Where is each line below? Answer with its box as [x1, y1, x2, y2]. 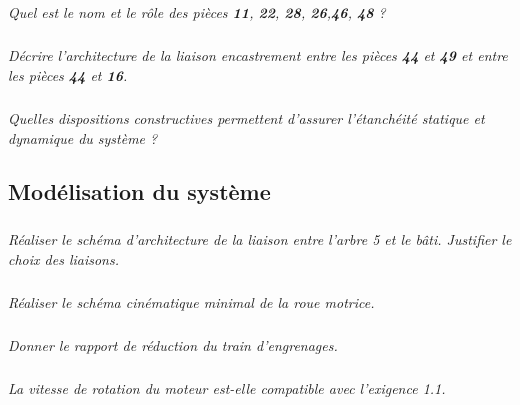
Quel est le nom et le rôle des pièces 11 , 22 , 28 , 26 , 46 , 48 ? [8, 2, 386, 23]
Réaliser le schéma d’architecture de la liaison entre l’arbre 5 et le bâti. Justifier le [8, 229, 512, 250]
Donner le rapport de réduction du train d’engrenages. [8, 334, 338, 355]
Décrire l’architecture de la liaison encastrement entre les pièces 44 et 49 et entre [8, 45, 508, 66]
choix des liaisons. [8, 248, 119, 269]
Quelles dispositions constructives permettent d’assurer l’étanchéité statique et [8, 107, 485, 128]
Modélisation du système [8, 176, 271, 207]
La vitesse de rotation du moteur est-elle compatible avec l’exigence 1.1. [8, 377, 446, 398]
